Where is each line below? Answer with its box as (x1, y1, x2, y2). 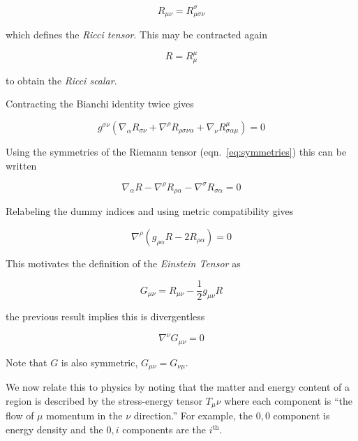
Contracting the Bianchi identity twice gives (6, 96, 194, 111)
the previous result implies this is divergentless (6, 309, 205, 324)
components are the (122, 422, 207, 436)
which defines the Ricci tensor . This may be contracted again (6, 27, 267, 41)
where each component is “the (224, 393, 352, 408)
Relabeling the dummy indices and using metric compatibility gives (6, 204, 294, 218)
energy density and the (6, 422, 103, 436)
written (6, 158, 37, 172)
